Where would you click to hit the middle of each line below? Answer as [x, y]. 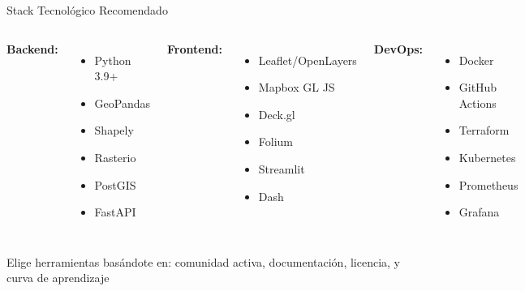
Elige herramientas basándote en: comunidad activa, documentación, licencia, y [203, 261]
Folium [276, 141]
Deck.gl [277, 114]
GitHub [478, 87]
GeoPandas [123, 103]
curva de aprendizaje [58, 278]
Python [113, 60]
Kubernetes [487, 157]
